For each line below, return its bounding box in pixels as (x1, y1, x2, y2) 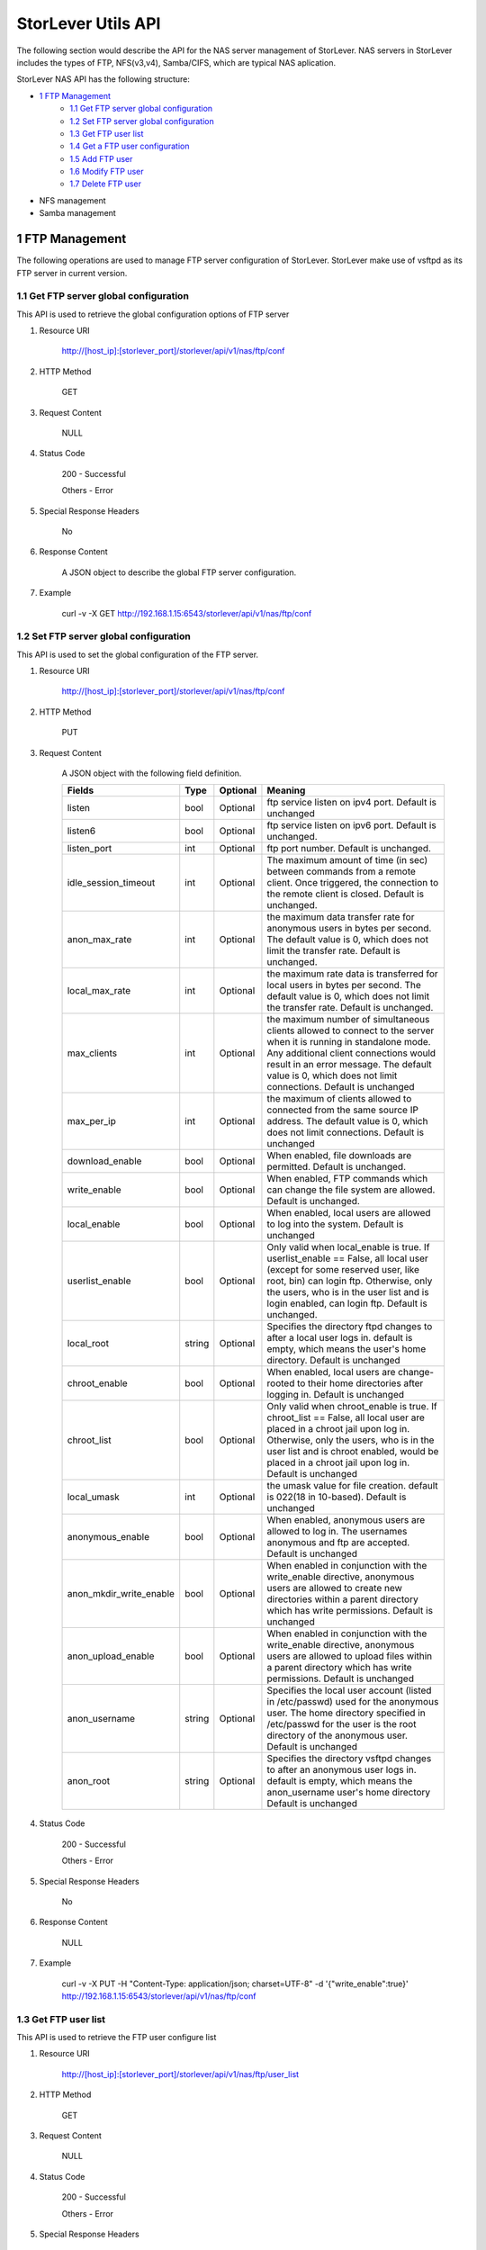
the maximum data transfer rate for (266, 911, 415, 923)
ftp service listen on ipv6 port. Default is (266, 819, 436, 832)
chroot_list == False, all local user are (266, 1411, 425, 1424)
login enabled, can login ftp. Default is (266, 1297, 427, 1309)
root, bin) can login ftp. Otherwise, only (266, 1274, 433, 1287)
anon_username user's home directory (266, 1786, 431, 1799)
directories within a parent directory (266, 1593, 418, 1606)
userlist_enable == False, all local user (266, 1252, 429, 1264)
